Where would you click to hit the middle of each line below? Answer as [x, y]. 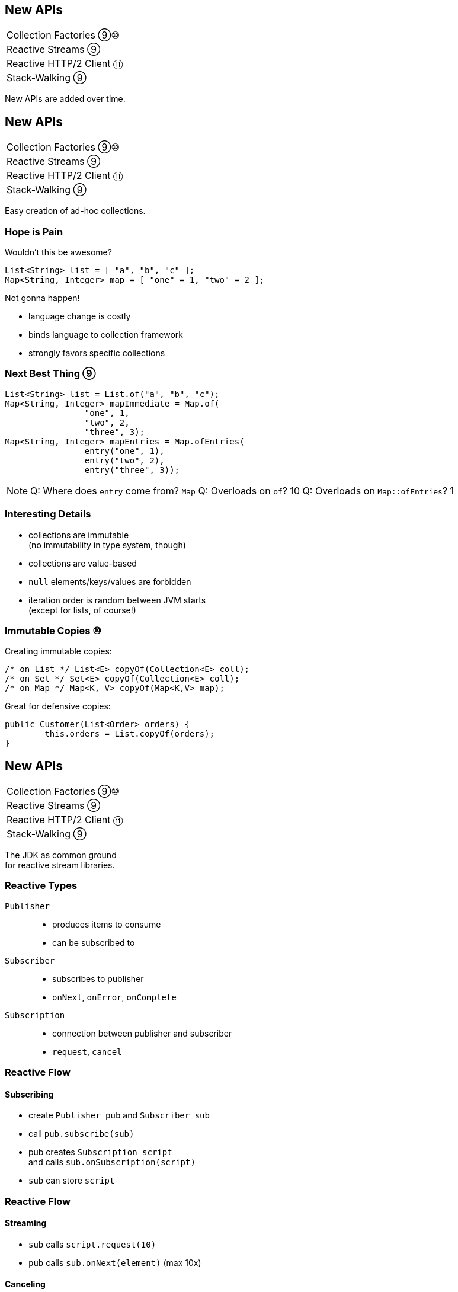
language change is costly [80, 316]
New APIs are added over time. [65, 99]
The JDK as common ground [61, 855]
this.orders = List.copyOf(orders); [130, 734]
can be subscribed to [94, 942]
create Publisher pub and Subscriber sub [119, 1115]
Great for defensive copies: [58, 706]
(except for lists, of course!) [82, 610]
